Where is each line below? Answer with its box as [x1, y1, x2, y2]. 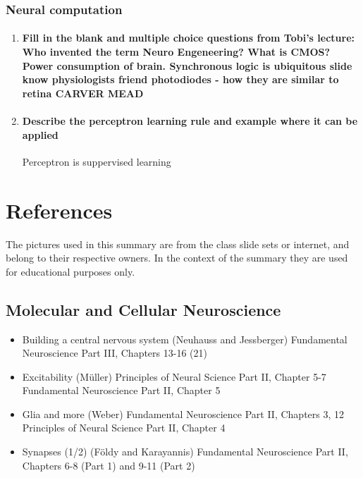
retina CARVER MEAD [22, 85, 144, 100]
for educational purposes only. [6, 264, 135, 278]
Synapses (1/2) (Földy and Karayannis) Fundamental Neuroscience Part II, [22, 444, 348, 459]
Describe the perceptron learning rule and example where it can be [22, 114, 358, 128]
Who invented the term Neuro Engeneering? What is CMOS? [22, 44, 331, 59]
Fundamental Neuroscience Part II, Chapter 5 [22, 383, 221, 398]
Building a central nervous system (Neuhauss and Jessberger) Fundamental [22, 331, 347, 346]
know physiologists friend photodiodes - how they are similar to [22, 72, 339, 87]
